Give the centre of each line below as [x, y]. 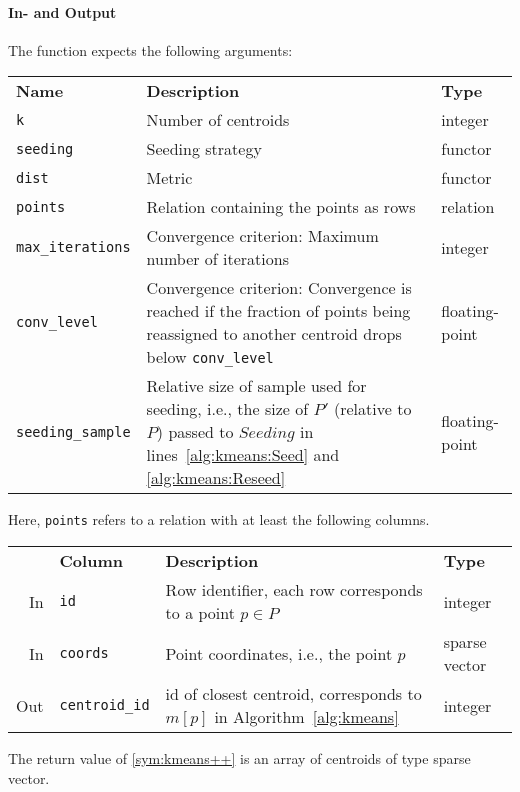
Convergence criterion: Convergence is [279, 288]
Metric [169, 178]
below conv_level [210, 357]
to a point [200, 613]
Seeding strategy [204, 149]
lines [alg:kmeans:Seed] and [243, 455]
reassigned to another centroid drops [274, 334]
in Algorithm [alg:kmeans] [306, 717]
